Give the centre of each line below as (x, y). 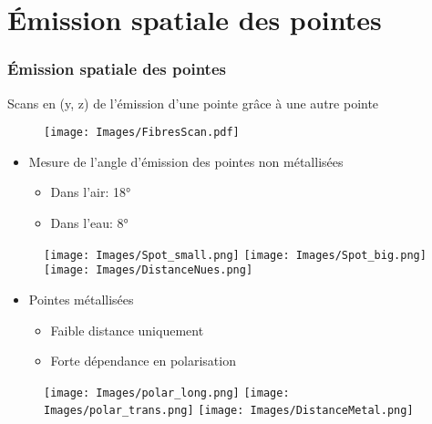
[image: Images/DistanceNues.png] (149, 270)
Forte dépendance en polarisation (143, 361)
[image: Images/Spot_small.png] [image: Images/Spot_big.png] (235, 255)
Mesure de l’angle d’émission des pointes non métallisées (186, 161)
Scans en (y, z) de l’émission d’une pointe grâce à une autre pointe (193, 103)
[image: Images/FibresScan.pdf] (142, 133)
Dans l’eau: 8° (89, 223)
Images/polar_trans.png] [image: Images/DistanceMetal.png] (229, 411)
